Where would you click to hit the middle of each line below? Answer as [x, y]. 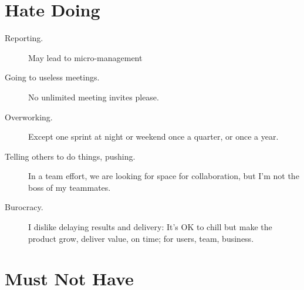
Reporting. [24, 38]
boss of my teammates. [70, 187]
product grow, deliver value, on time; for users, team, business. [141, 238]
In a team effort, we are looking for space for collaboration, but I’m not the [164, 176]
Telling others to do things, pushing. [70, 156]
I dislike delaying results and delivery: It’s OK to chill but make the [150, 227]
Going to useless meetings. [52, 77]
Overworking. [29, 117]
